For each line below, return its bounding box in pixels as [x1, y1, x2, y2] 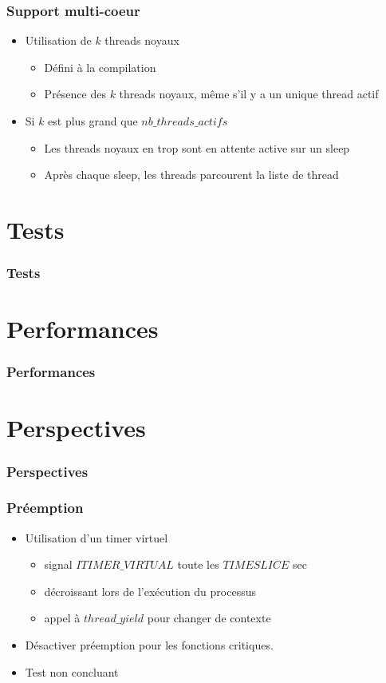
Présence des [44, 85, 106, 102]
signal [44, 556, 73, 573]
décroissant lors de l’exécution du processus [44, 582, 256, 599]
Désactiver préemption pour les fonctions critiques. [25, 637, 274, 653]
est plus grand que [48, 113, 138, 129]
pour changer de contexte [147, 610, 271, 626]
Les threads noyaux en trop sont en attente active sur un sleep [44, 139, 350, 156]
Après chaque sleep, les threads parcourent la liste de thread [44, 166, 339, 183]
